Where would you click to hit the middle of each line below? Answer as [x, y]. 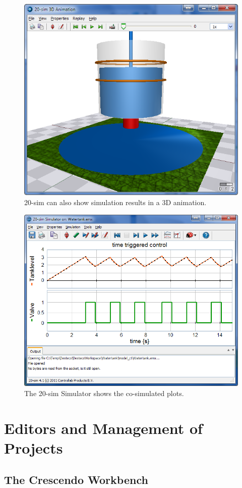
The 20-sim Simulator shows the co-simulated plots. [104, 393]
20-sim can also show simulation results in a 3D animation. [115, 202]
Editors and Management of [103, 428]
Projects [34, 447]
